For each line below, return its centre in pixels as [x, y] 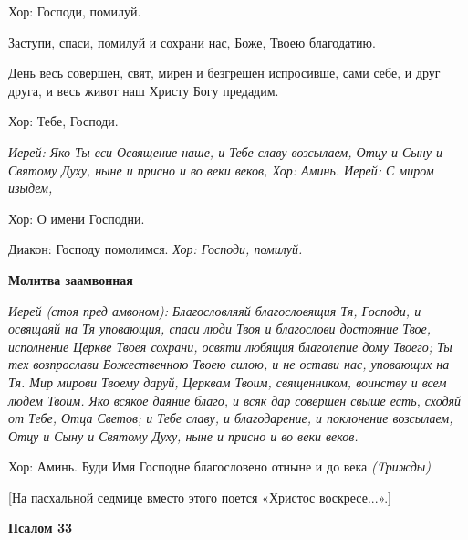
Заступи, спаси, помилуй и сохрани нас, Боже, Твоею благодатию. [192, 42]
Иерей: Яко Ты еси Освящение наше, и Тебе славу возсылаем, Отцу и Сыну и [225, 151]
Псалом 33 [40, 528]
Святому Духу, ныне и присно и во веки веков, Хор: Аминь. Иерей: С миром [221, 169]
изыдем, [31, 188]
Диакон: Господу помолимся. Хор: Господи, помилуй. [156, 249]
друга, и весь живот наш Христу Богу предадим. [144, 90]
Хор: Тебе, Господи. [63, 121]
